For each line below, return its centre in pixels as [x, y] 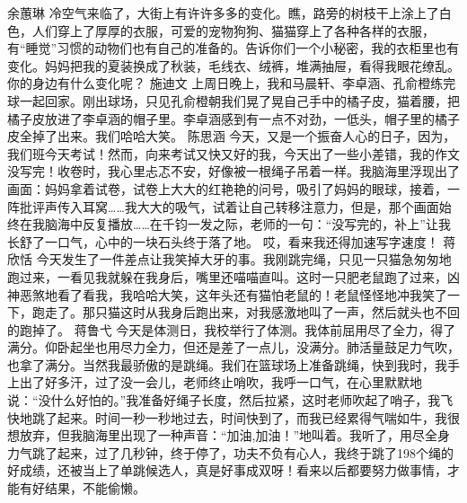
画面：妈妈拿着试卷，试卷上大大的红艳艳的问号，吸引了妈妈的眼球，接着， [227, 188]
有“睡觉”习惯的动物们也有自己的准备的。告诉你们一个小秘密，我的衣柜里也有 [233, 48]
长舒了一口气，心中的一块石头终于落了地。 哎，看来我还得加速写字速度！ [223, 241]
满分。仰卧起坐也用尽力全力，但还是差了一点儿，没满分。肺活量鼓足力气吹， [233, 347]
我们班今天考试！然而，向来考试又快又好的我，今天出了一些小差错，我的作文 [233, 153]
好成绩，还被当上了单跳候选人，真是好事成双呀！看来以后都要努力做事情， [227, 470]
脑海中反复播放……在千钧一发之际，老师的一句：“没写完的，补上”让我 [247, 224]
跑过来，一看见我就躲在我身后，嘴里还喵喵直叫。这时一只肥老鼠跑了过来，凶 [233, 276]
